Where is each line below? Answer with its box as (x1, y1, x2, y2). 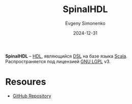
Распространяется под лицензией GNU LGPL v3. (5, 58, 111, 64)
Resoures (5, 76, 47, 88)
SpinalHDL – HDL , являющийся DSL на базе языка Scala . (5, 53, 128, 59)
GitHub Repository (12, 92, 52, 99)
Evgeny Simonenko (65, 20, 106, 26)
